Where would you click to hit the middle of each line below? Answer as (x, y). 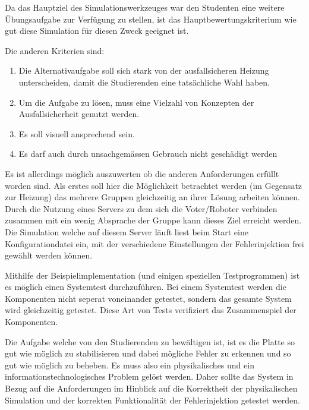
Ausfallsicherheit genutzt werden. (79, 114)
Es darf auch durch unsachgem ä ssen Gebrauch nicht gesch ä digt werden (148, 154)
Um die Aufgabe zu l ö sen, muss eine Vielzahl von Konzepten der (136, 102)
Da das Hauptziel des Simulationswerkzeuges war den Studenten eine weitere (145, 7)
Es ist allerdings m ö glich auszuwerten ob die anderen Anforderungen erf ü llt (142, 173)
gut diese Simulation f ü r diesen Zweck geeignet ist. (97, 31)
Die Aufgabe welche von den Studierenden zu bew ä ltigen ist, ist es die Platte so (150, 341)
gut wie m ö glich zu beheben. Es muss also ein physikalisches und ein (130, 365)
